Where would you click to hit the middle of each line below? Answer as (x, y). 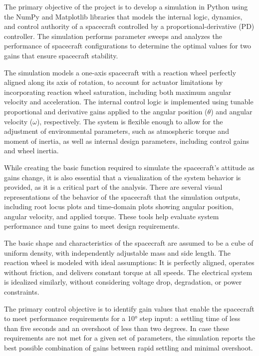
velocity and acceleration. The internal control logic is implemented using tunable (129, 102)
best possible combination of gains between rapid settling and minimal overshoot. (129, 348)
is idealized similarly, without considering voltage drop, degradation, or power (123, 282)
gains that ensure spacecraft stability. (61, 55)
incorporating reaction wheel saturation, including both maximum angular (118, 92)
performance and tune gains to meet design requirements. (92, 226)
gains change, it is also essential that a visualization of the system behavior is (123, 177)
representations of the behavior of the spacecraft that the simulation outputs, (122, 196)
